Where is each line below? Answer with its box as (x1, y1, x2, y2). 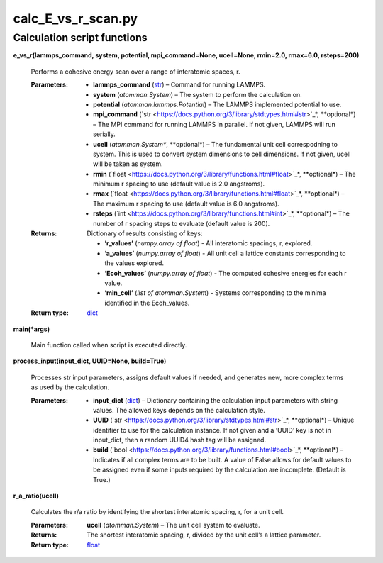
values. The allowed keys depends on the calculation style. (93, 406, 265, 414)
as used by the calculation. (30, 383, 110, 391)
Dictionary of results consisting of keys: (87, 229, 203, 238)
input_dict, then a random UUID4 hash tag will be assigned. (93, 436, 266, 445)
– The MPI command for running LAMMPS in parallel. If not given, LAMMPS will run (93, 120, 336, 128)
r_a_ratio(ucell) (13, 491, 60, 500)
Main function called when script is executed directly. (30, 340, 187, 349)
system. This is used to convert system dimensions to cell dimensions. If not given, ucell (93, 150, 351, 158)
